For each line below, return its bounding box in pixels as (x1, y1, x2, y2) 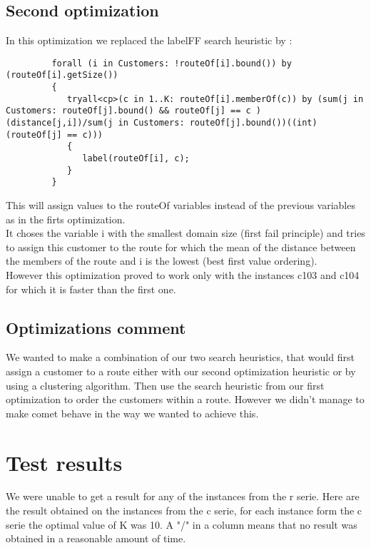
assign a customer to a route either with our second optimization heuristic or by (6, 363, 356, 378)
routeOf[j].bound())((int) (189, 118, 317, 128)
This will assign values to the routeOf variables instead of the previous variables (6, 198, 355, 213)
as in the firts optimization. (6, 211, 126, 226)
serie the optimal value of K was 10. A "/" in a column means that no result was (6, 517, 357, 532)
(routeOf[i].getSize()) (6, 70, 118, 81)
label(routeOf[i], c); (82, 153, 190, 164)
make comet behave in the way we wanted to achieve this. (6, 405, 259, 420)
